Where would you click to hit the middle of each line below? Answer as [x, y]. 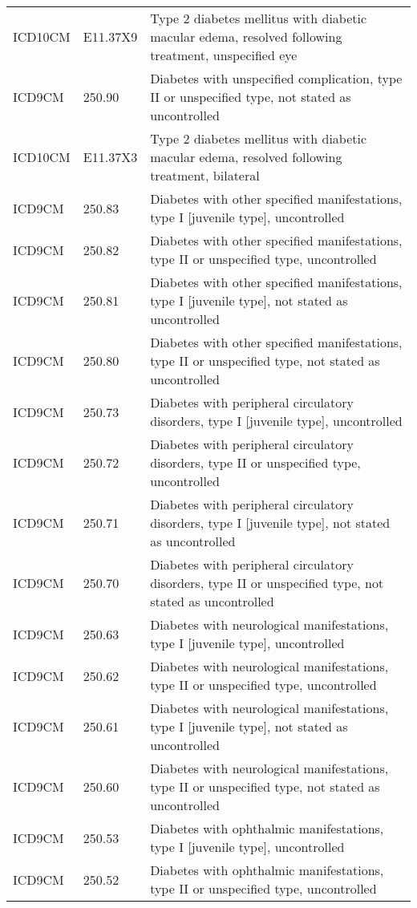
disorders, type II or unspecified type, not [267, 583]
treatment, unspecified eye [224, 55]
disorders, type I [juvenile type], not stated [270, 523]
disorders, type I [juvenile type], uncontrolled [276, 421]
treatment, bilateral [205, 175]
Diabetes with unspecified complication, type [276, 78]
